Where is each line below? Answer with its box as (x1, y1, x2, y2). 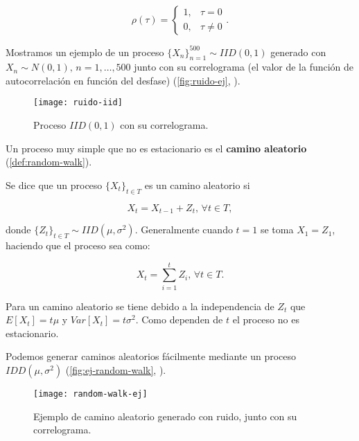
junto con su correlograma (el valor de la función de (134, 60, 354, 74)
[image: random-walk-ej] (33, 389, 148, 399)
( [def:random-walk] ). (6, 154, 92, 169)
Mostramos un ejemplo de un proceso (6, 44, 164, 59)
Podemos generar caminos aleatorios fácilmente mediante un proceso (6, 349, 297, 363)
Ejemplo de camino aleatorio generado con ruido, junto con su (33, 408, 297, 423)
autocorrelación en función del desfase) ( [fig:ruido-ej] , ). (6, 73, 240, 87)
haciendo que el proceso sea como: (6, 237, 150, 252)
